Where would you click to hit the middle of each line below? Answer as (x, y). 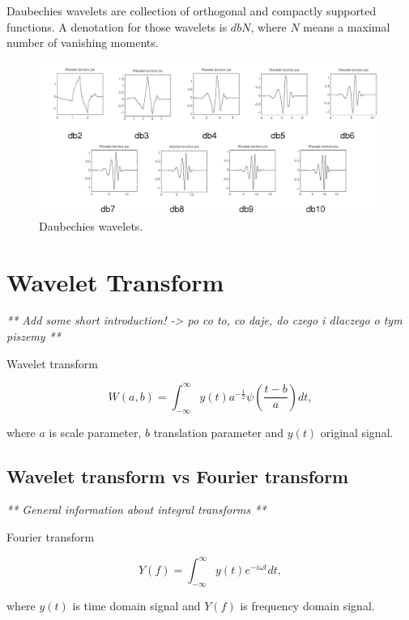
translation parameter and (219, 432)
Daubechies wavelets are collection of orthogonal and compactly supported (192, 11)
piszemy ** (34, 336)
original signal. (357, 432)
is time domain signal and (136, 605)
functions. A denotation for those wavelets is (117, 26)
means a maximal (347, 26)
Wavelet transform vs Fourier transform (178, 476)
